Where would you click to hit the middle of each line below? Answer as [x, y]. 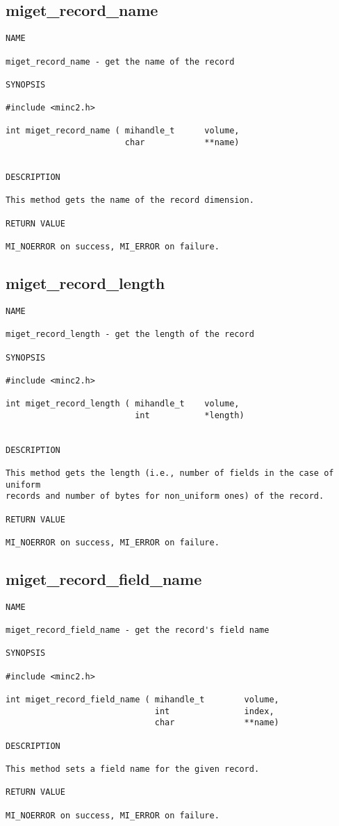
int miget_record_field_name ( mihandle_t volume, [142, 700]
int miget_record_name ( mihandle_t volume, [123, 131]
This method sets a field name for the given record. [133, 769]
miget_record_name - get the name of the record [120, 61]
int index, [214, 711]
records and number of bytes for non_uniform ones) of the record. [165, 496]
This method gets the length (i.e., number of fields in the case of [170, 473]
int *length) [190, 415]
